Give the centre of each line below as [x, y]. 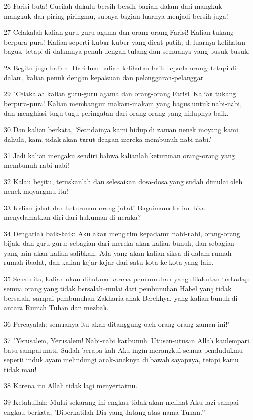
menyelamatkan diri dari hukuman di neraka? [73, 217]
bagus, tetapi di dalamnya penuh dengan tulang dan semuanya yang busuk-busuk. [127, 51]
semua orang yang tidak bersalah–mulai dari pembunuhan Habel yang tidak [118, 288]
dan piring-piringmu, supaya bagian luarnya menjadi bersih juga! [131, 15]
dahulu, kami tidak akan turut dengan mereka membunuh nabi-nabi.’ [108, 139]
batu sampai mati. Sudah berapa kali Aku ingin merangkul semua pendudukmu [124, 350]
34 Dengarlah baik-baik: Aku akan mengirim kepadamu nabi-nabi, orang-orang [122, 233]
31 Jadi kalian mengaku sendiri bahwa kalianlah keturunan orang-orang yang [120, 155]
